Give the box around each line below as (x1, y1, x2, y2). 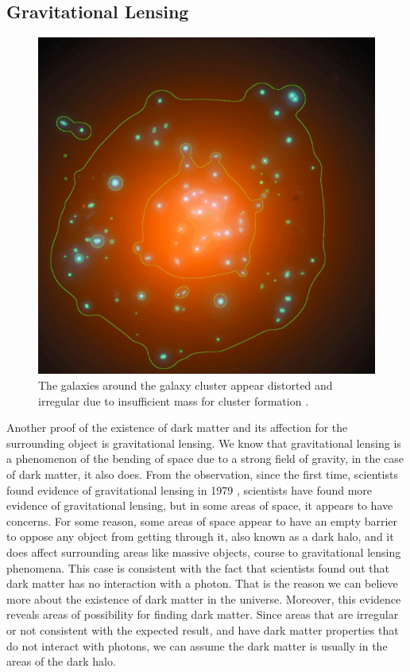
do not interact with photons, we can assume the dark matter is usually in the (6, 637, 388, 654)
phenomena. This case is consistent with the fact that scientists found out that (6, 559, 390, 576)
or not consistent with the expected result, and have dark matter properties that (6, 621, 399, 638)
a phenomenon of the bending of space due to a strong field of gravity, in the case (6, 450, 404, 467)
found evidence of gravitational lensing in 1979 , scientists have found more (6, 481, 373, 498)
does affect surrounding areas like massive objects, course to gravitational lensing (6, 543, 401, 560)
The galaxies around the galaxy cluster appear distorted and (38, 377, 333, 394)
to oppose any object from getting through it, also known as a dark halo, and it (6, 528, 394, 545)
